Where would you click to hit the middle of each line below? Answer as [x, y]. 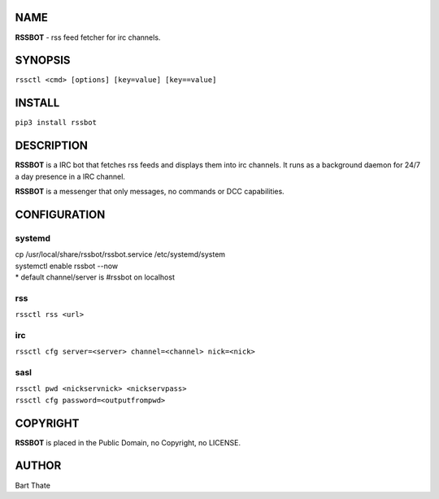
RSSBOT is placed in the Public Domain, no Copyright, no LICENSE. [128, 442]
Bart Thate [33, 485]
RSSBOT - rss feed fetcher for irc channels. [88, 37]
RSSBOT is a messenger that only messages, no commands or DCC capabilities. [150, 192]
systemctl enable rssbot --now [67, 266]
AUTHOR [38, 466]
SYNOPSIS [43, 61]
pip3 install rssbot [56, 123]
